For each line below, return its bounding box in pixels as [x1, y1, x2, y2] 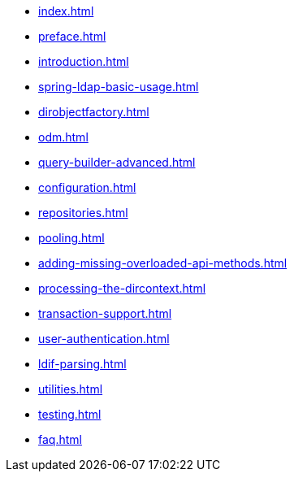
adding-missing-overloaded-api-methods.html [38, 256, 288, 270]
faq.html [38, 432, 82, 446]
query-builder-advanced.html [38, 155, 196, 169]
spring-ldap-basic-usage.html [38, 80, 199, 93]
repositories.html [38, 206, 128, 219]
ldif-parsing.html [38, 357, 127, 371]
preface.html [38, 29, 106, 43]
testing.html [38, 407, 102, 421]
